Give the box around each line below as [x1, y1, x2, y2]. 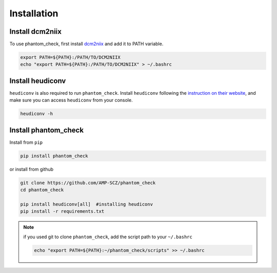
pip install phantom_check [20, 153, 88, 159]
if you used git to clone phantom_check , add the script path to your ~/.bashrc [23, 234, 192, 240]
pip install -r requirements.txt [20, 208, 105, 215]
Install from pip [9, 139, 43, 145]
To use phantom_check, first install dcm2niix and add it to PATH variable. [9, 41, 164, 47]
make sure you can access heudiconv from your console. [9, 97, 133, 103]
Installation [9, 8, 58, 19]
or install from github [9, 166, 54, 172]
